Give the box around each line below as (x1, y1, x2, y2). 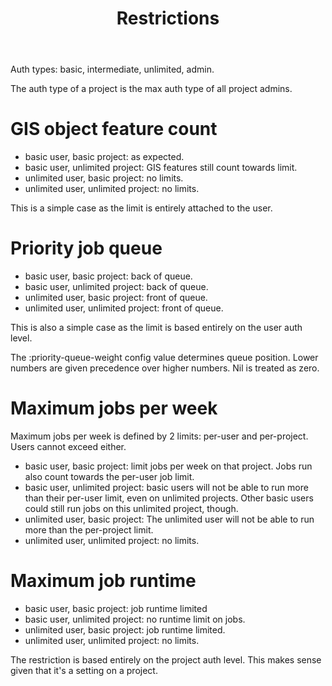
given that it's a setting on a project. (10, 664, 158, 676)
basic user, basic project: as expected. (24, 151, 185, 163)
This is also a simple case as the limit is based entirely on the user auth (10, 322, 303, 334)
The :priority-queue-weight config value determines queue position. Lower (10, 352, 319, 364)
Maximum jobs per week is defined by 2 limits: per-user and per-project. (10, 430, 309, 442)
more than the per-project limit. (24, 524, 154, 536)
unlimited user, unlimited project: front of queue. (24, 302, 224, 314)
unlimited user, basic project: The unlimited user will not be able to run (24, 513, 315, 525)
